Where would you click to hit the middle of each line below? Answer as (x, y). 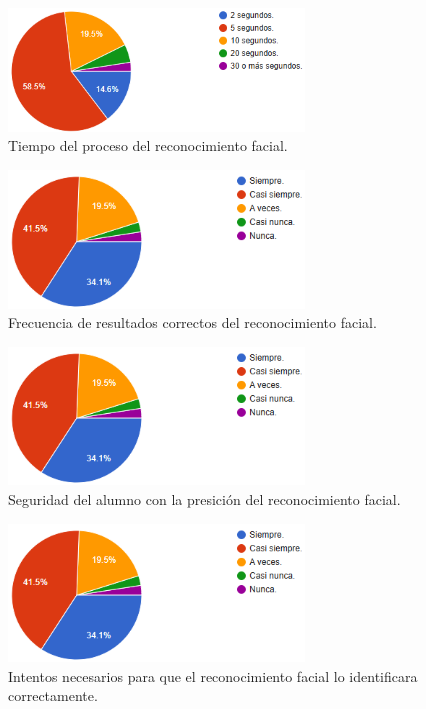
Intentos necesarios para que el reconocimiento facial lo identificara (213, 675)
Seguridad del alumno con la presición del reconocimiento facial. (204, 499)
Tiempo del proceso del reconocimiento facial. (148, 145)
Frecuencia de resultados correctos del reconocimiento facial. (192, 322)
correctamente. (53, 695)
